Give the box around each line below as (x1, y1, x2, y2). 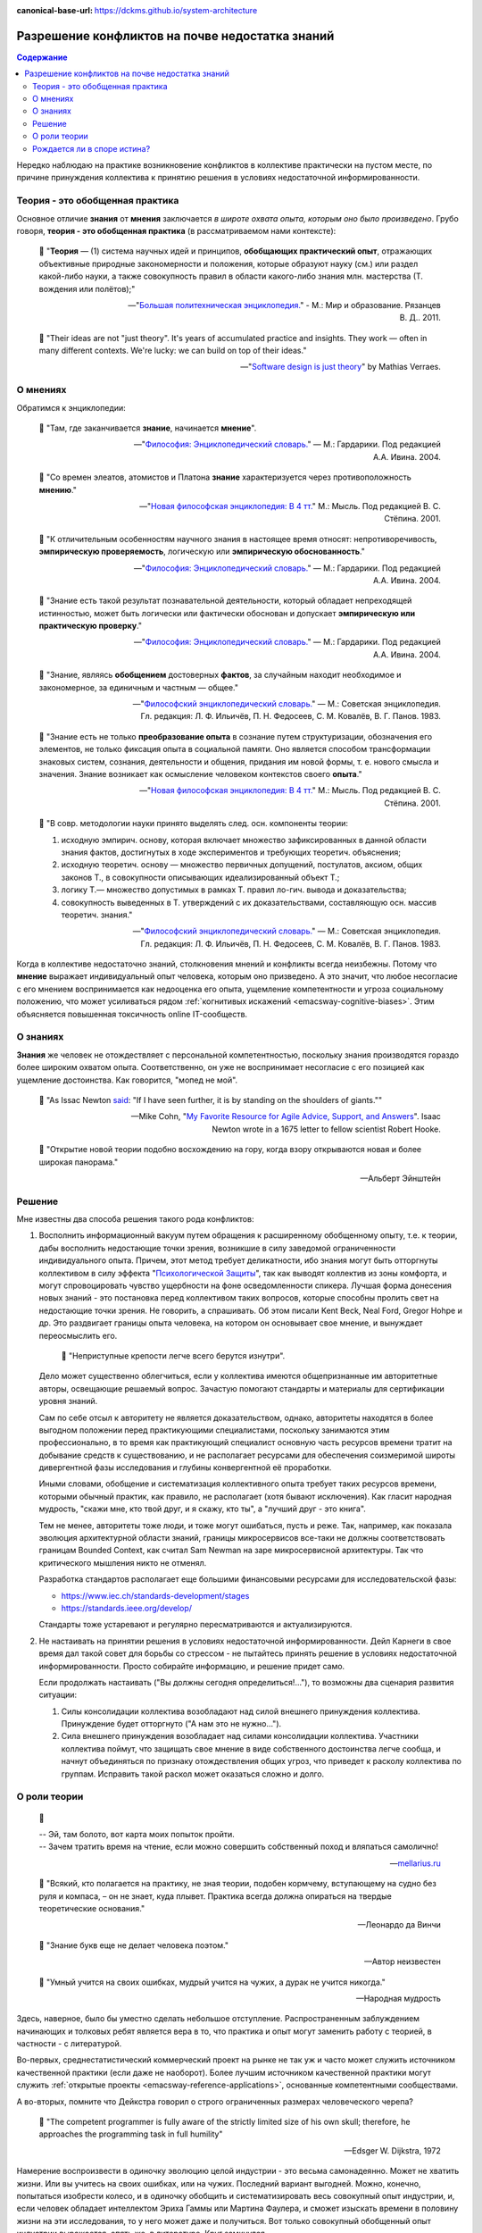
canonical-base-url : (16, 5, 94, 15)
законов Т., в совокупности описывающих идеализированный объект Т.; (61, 872, 340, 882)
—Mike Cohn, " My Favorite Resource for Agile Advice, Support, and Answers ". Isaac (130, 1111, 441, 1122)
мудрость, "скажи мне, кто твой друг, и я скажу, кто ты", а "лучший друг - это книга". (38, 1503, 366, 1514)
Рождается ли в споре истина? (32, 143, 151, 154)
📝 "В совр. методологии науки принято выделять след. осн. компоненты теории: (38, 818, 348, 829)
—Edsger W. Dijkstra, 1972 (344, 2145, 441, 2156)
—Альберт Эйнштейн (360, 1173, 441, 1183)
